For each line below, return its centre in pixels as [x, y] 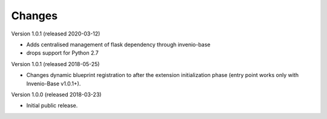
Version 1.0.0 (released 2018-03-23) [56, 94]
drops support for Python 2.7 [63, 53]
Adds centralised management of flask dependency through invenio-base [118, 44]
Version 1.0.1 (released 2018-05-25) [55, 64]
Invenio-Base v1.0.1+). [54, 84]
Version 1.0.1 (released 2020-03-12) [56, 34]
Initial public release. [52, 106]
